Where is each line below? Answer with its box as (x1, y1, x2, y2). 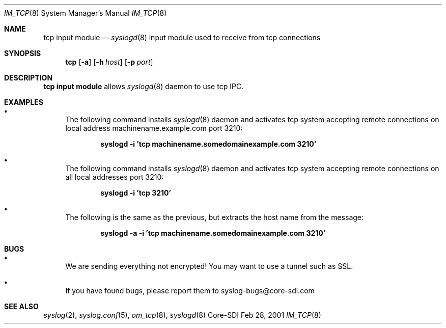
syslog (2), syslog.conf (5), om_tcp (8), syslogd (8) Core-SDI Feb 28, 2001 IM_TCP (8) (43, 311, 321, 319)
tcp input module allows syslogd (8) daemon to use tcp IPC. (43, 82, 244, 91)
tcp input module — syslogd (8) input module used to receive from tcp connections (43, 33, 321, 42)
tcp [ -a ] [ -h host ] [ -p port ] (65, 58, 153, 66)
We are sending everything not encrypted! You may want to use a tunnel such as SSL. (65, 262, 353, 270)
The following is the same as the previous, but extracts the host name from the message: (65, 213, 364, 222)
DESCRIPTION (4, 73, 53, 82)
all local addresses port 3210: (65, 173, 164, 181)
